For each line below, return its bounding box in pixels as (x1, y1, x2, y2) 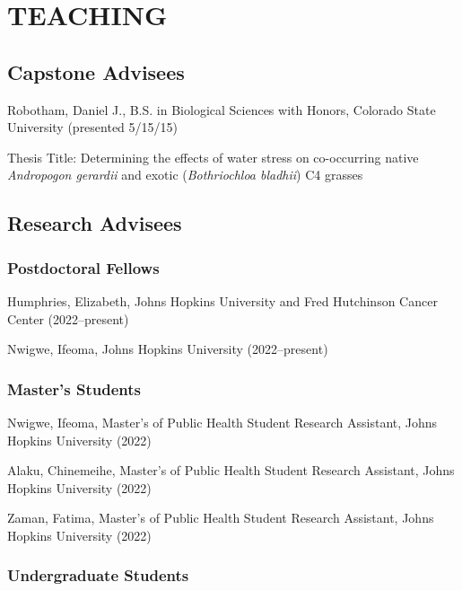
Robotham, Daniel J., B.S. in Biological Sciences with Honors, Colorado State (7, 100, 436, 119)
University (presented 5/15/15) (7, 118, 179, 137)
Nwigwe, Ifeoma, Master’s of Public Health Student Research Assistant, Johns (7, 412, 438, 431)
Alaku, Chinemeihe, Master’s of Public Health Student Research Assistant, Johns (7, 461, 455, 480)
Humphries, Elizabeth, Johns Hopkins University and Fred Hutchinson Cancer (7, 291, 438, 310)
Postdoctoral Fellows (7, 256, 160, 278)
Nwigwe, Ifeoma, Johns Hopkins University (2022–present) (7, 340, 328, 358)
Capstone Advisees (7, 57, 185, 85)
